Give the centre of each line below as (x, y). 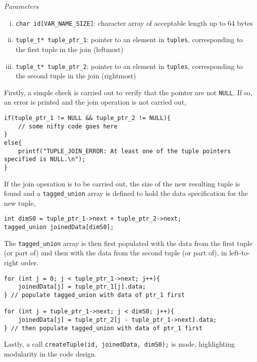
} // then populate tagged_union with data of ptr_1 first (103, 328)
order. (29, 262)
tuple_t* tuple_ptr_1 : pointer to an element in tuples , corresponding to (129, 39)
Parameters (21, 6)
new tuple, (20, 203)
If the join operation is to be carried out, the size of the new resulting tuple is (122, 183)
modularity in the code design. (50, 353)
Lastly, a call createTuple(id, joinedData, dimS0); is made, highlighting (119, 344)
